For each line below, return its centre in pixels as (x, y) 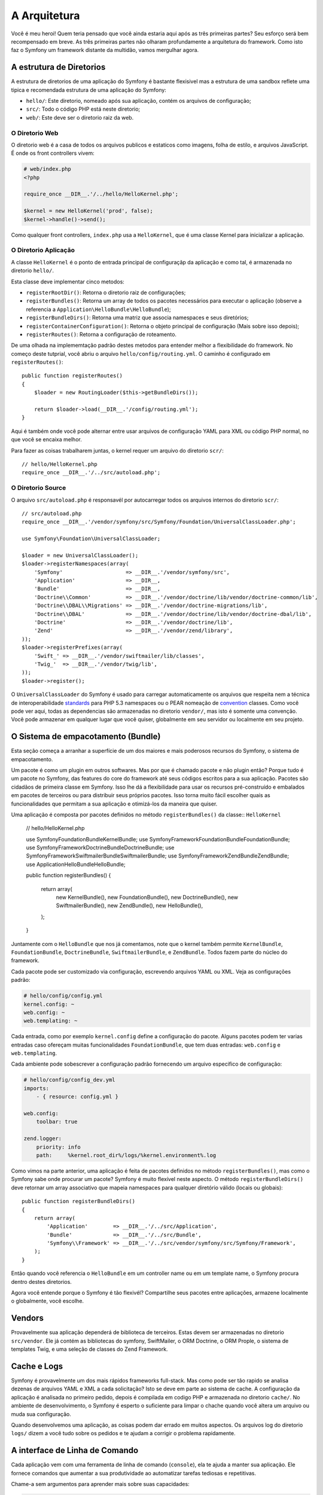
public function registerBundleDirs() (79, 1201)
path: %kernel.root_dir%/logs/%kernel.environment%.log (126, 1155)
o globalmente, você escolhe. (47, 1301)
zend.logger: (43, 1139)
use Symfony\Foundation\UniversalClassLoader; (91, 539)
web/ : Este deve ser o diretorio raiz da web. (80, 117)
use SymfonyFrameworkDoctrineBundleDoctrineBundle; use (100, 848)
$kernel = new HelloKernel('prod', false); (89, 211)
